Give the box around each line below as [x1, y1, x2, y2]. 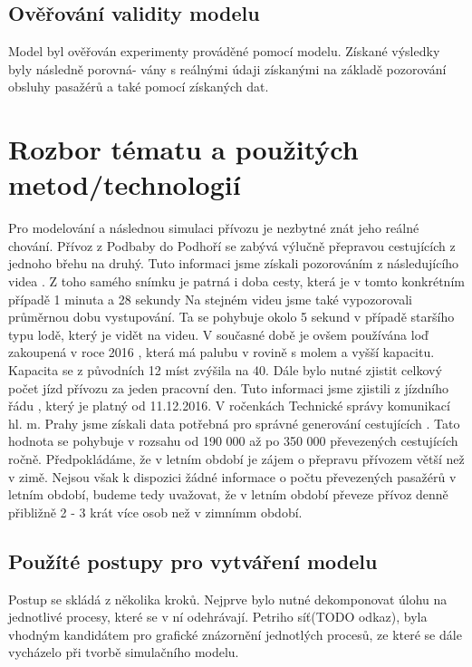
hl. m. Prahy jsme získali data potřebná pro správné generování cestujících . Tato [8, 413, 460, 432]
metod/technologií [8, 166, 241, 203]
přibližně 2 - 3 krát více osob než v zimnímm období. [8, 502, 303, 521]
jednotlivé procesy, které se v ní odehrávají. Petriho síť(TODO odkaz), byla [8, 607, 428, 626]
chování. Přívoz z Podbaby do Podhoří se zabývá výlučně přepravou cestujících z [8, 236, 456, 255]
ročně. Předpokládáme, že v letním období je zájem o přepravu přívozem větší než [8, 449, 465, 469]
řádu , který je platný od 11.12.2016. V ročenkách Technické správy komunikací [8, 396, 450, 415]
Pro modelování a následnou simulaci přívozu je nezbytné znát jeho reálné [8, 218, 419, 237]
